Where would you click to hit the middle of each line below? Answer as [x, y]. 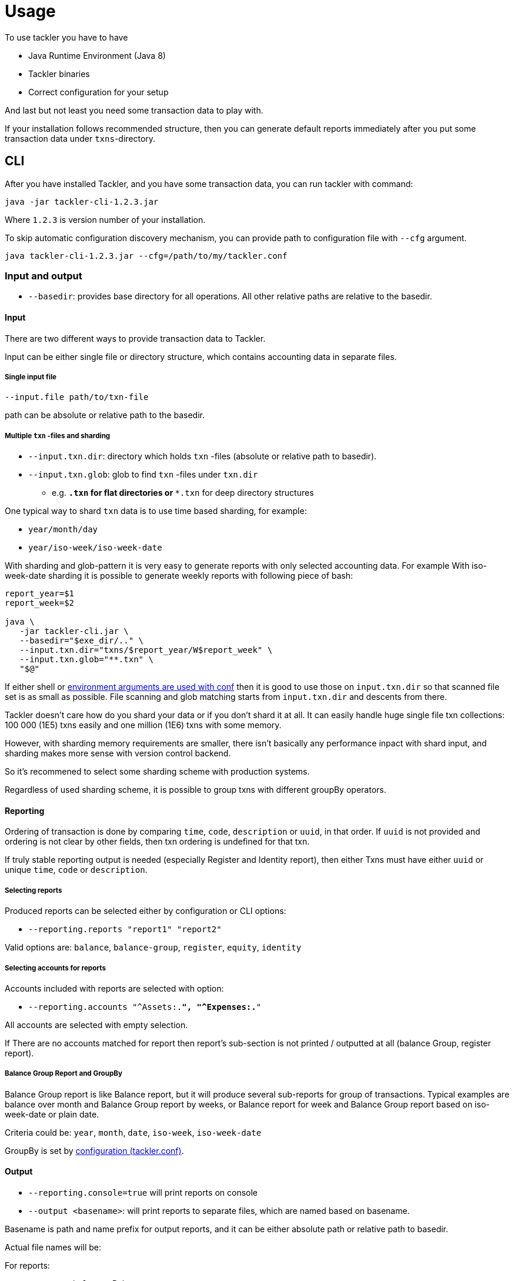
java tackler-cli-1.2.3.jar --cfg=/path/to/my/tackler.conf [146, 256]
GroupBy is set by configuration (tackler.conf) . [94, 1150]
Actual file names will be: [53, 1247]
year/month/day [63, 530]
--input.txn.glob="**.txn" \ [86, 660]
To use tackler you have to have [66, 37]
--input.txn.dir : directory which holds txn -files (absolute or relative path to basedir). [203, 456]
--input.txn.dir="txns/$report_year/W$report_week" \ [146, 650]
